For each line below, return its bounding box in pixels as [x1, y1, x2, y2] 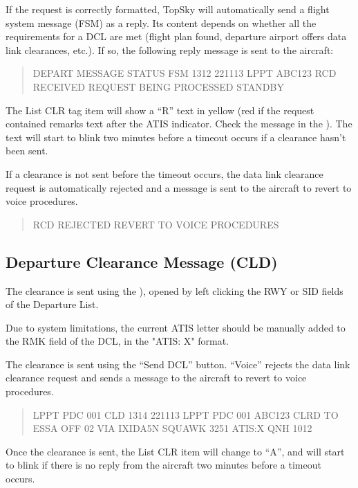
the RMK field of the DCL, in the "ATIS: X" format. [6, 334, 229, 348]
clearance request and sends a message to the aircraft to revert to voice [6, 370, 307, 385]
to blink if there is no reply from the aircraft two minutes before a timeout [6, 458, 321, 472]
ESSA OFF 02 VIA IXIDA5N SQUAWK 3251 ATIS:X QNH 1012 [32, 421, 312, 435]
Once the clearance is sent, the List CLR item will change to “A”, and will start [6, 444, 345, 458]
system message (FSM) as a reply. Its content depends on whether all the [6, 15, 317, 30]
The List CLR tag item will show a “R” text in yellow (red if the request [6, 102, 314, 117]
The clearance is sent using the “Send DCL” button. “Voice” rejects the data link [6, 356, 350, 371]
